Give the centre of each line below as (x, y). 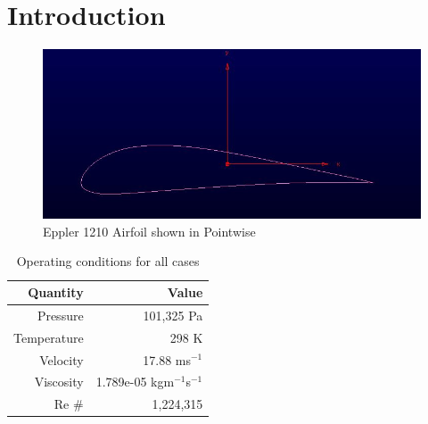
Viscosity (59, 382)
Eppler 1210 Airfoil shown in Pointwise (149, 231)
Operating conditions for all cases (108, 261)
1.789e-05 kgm (135, 382)
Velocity (62, 359)
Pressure (60, 315)
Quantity (56, 292)
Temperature (49, 337)
